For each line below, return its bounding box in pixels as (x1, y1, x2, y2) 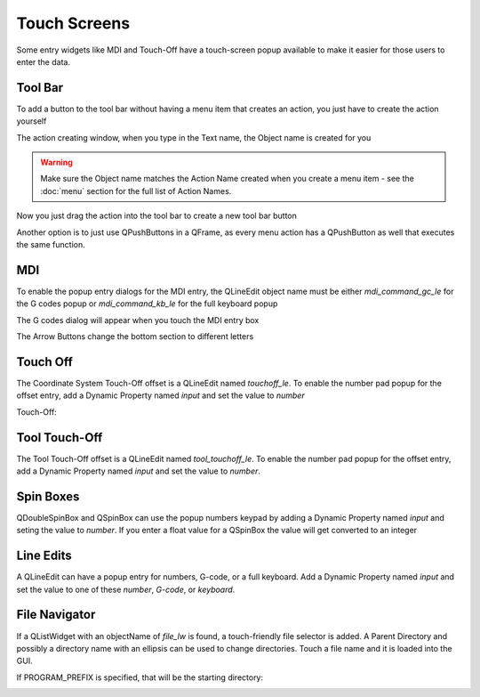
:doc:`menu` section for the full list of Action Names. (40, 185, 232, 196)
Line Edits (16, 548, 73, 563)
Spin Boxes (16, 489, 80, 504)
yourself (16, 116, 47, 126)
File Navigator (16, 607, 96, 622)
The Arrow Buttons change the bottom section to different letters (16, 331, 254, 342)
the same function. (16, 239, 85, 249)
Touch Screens (16, 13, 131, 33)
